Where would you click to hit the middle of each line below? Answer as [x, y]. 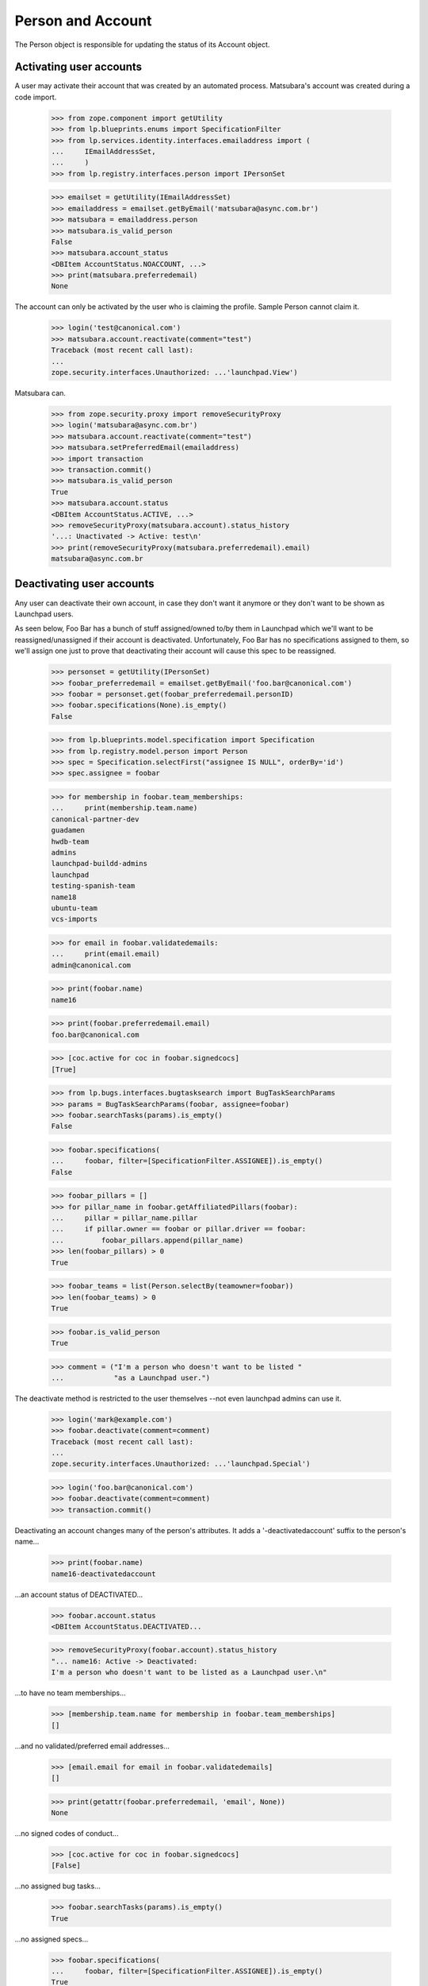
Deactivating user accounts [84, 584]
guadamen [68, 831]
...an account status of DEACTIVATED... [79, 1594]
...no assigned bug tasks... [57, 1886]
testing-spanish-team [93, 886]
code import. [36, 97]
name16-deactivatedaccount [103, 1574]
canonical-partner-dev [95, 819]
